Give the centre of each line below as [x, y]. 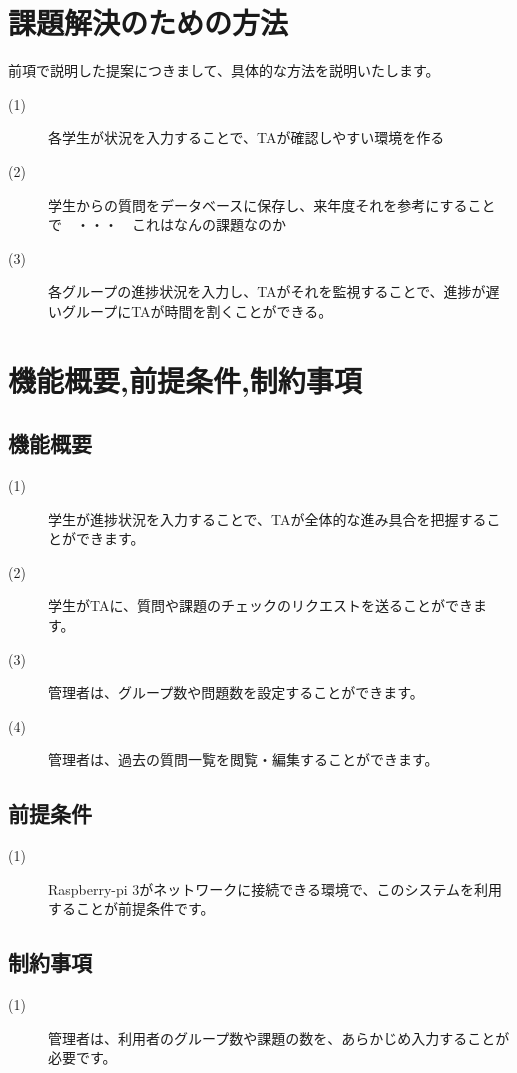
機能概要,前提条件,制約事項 [185, 379]
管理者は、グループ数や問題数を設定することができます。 [236, 692]
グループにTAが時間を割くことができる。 [197, 310]
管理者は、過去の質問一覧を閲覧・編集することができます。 [240, 759]
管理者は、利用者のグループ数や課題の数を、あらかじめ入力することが [279, 1037]
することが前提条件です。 [131, 908]
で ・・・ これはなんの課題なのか [167, 224]
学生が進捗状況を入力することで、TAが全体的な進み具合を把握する [267, 518]
